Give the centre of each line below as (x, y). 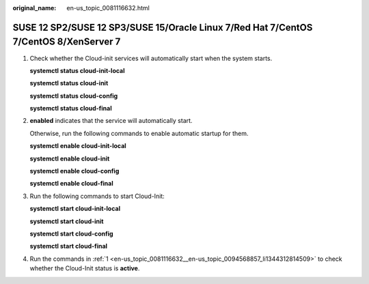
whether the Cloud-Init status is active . (85, 268)
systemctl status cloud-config (74, 96)
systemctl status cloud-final (71, 109)
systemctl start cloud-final (69, 246)
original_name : (35, 8)
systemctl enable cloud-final (72, 184)
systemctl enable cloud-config (74, 171)
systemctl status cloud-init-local (78, 70)
